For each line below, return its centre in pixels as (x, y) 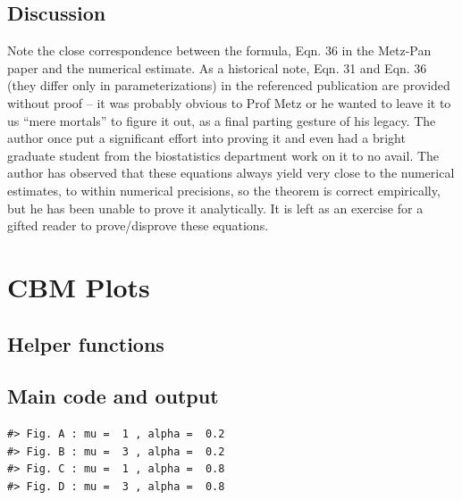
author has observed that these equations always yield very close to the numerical (231, 173)
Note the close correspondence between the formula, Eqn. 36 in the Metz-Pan (219, 50)
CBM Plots (79, 286)
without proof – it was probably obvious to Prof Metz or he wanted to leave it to (229, 102)
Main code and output (113, 396)
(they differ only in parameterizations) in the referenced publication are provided (229, 85)
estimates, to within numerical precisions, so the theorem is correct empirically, (224, 190)
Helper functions (86, 343)
